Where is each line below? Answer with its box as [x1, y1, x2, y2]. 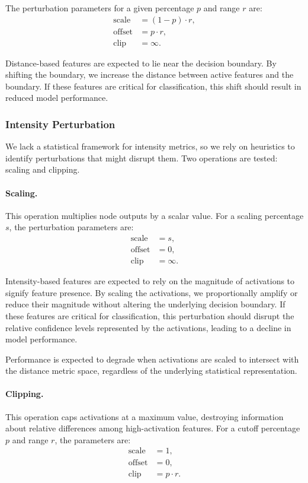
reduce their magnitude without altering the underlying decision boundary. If [5, 298, 285, 310]
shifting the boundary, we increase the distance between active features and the [5, 68, 294, 81]
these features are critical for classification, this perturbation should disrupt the [5, 309, 294, 322]
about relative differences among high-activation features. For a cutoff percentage [5, 422, 300, 434]
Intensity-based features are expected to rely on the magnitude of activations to [5, 275, 295, 287]
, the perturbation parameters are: [9, 221, 134, 233]
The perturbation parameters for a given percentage [5, 2, 194, 14]
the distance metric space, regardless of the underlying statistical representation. [5, 364, 297, 377]
